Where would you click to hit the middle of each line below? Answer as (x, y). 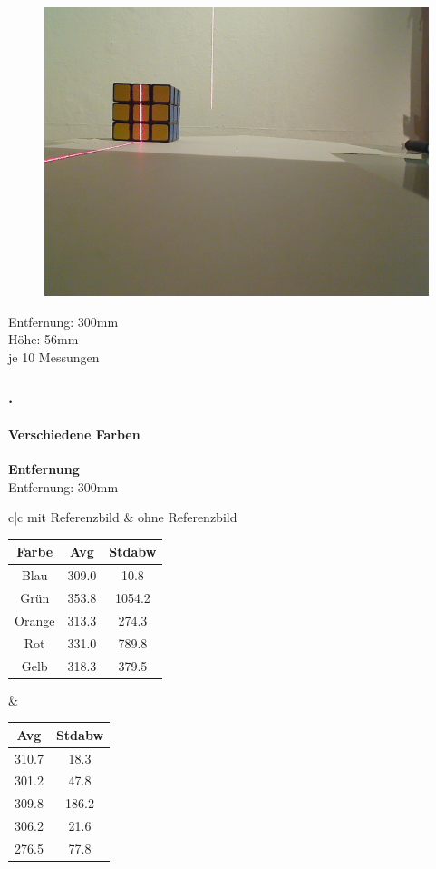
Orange (35, 620)
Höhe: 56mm (44, 339)
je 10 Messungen (54, 356)
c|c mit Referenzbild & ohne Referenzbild (123, 517)
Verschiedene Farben (74, 434)
